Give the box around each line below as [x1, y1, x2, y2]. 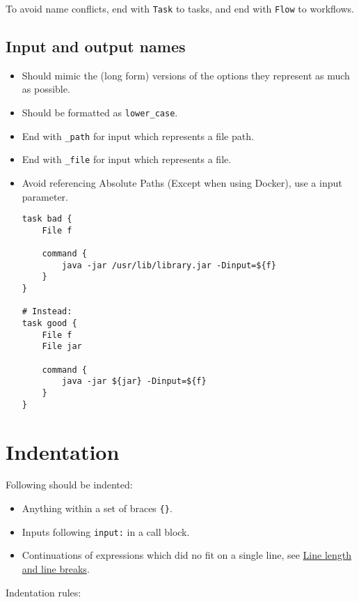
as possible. [22, 82, 70, 96]
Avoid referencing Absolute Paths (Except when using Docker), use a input [22, 176, 342, 190]
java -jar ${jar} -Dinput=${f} [62, 376, 207, 387]
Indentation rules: [6, 585, 81, 599]
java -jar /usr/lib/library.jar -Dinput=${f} [62, 260, 276, 270]
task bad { [22, 214, 72, 224]
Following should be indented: [6, 477, 133, 492]
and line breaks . [22, 561, 90, 576]
